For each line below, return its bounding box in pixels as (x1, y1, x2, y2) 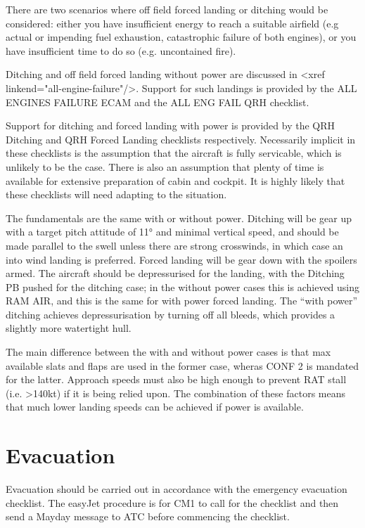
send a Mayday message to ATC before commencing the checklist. (6, 509, 290, 524)
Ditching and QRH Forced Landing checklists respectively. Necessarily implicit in (6, 131, 356, 146)
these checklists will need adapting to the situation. (6, 187, 227, 202)
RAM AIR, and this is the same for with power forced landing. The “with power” (6, 293, 358, 308)
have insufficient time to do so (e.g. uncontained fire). (6, 43, 236, 58)
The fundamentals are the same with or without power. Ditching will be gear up (6, 210, 352, 225)
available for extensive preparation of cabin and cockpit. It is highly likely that (6, 173, 345, 188)
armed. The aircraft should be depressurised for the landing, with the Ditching (6, 266, 345, 281)
